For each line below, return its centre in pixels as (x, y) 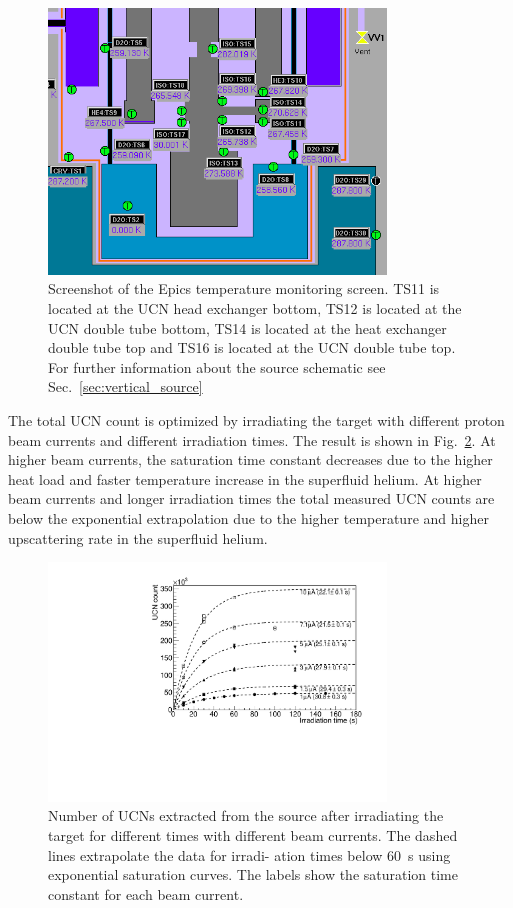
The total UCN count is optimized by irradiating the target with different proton (256, 420)
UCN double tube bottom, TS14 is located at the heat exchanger (247, 327)
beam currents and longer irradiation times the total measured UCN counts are (251, 498)
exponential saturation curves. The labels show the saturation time (253, 874)
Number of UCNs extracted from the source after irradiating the (246, 815)
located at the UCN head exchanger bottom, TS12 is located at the (255, 308)
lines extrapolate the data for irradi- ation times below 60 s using (249, 854)
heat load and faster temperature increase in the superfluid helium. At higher (245, 478)
